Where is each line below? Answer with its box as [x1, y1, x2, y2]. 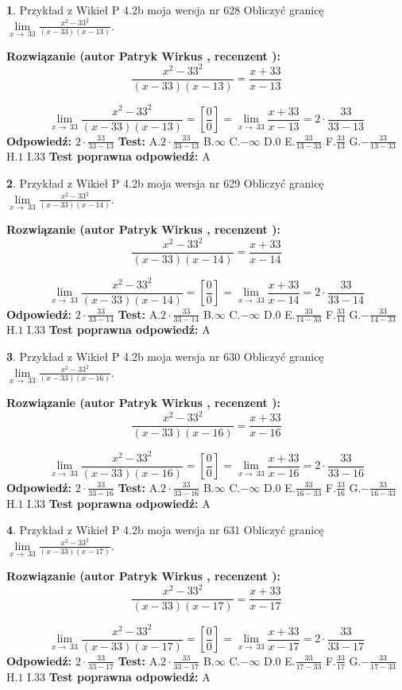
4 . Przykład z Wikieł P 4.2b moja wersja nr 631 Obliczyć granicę [6, 521, 324, 538]
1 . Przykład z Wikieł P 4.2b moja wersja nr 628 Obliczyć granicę [6, 2, 324, 17]
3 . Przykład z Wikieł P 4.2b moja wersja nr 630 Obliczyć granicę [6, 348, 324, 365]
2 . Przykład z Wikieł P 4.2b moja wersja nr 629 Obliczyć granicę [6, 175, 324, 192]
